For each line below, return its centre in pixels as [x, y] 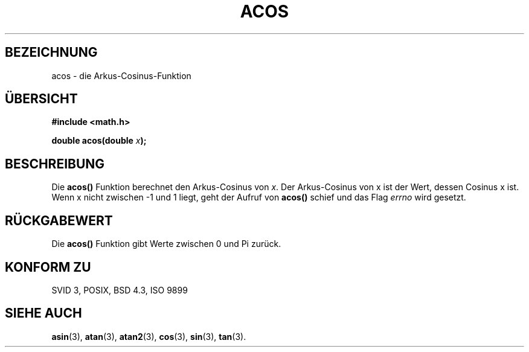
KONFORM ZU [48, 267]
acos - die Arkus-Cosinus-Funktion [121, 75]
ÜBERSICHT [41, 99]
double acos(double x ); [99, 141]
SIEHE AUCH [43, 313]
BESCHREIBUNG [55, 164]
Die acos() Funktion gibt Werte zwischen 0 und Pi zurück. [166, 244]
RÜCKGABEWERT [59, 220]
